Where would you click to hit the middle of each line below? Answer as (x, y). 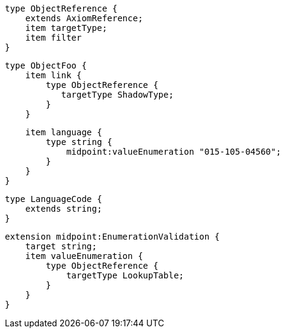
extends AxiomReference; (84, 18)
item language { (64, 132)
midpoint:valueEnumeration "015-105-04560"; (174, 152)
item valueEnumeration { (84, 256)
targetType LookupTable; (125, 275)
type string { (79, 142)
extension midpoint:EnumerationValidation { (113, 237)
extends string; (64, 209)
